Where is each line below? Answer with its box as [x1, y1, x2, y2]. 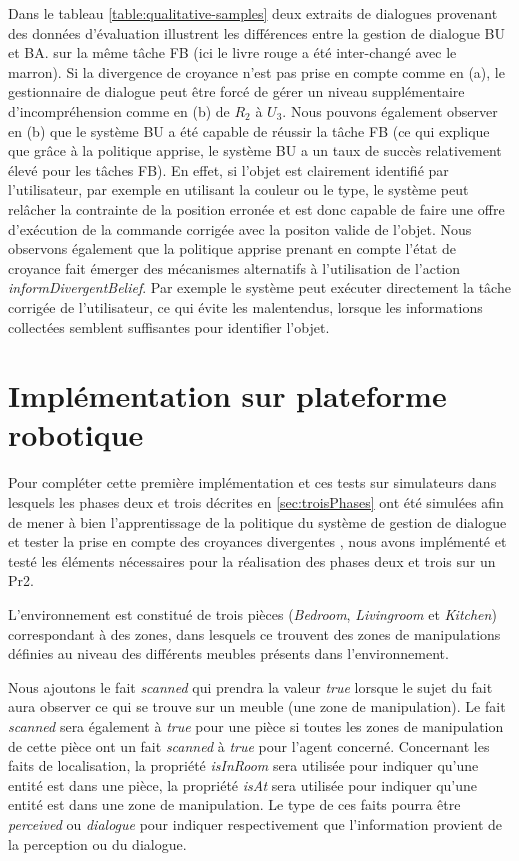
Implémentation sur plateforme [8, 375, 447, 416]
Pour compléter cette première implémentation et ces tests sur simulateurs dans [8, 472, 497, 493]
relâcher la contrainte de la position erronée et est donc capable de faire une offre [8, 198, 505, 219]
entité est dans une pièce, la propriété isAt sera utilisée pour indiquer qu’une [8, 774, 478, 795]
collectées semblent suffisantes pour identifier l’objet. [8, 316, 330, 337]
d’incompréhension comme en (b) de [8, 100, 230, 121]
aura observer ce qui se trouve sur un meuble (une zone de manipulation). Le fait [8, 696, 506, 717]
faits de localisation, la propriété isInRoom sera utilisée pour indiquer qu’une [8, 755, 479, 776]
